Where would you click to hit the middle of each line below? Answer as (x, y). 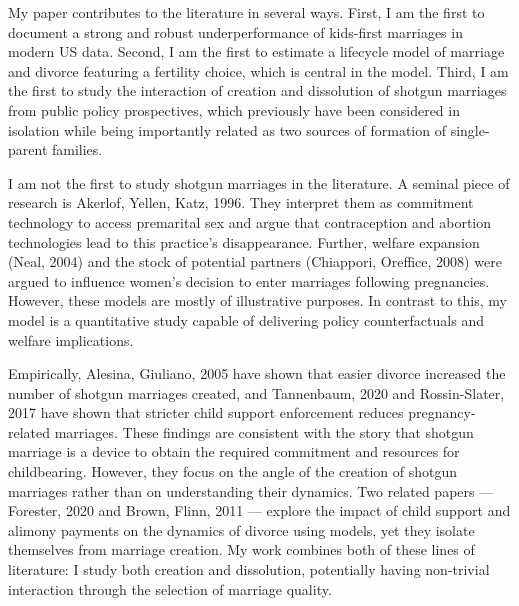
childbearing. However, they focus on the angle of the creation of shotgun (233, 471)
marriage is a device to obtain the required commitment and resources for (234, 451)
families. (77, 149)
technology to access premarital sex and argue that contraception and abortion (250, 221)
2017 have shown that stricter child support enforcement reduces (206, 412)
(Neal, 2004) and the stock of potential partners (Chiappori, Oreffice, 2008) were (255, 261)
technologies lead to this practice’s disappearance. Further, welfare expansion (244, 241)
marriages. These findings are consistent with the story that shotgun (264, 431)
